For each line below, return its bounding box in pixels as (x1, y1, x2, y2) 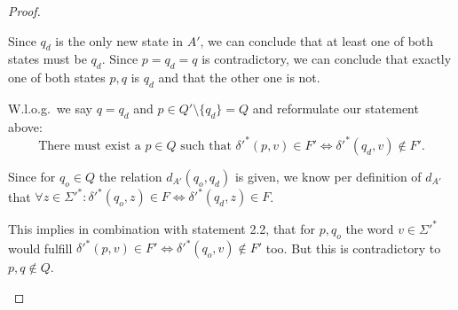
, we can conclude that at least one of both (200, 31, 434, 50)
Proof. (8, 2, 41, 19)
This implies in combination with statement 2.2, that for (8, 219, 315, 237)
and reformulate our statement (252, 98, 419, 117)
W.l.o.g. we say (8, 98, 92, 117)
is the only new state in (55, 31, 184, 50)
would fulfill (8, 238, 73, 257)
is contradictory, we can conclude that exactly (201, 50, 452, 68)
